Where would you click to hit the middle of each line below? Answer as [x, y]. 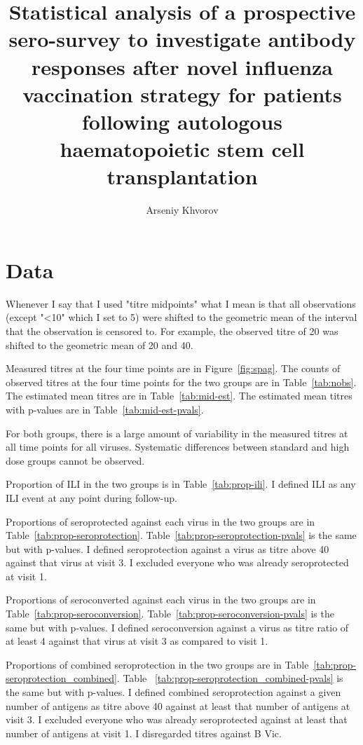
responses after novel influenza [182, 66]
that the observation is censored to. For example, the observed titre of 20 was [172, 330]
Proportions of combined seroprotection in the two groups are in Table [157, 664]
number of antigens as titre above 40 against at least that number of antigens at [178, 705]
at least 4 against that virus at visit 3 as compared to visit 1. [137, 641]
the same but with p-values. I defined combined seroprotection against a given [173, 692]
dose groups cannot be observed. [75, 460]
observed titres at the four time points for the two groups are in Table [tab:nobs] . [181, 382]
